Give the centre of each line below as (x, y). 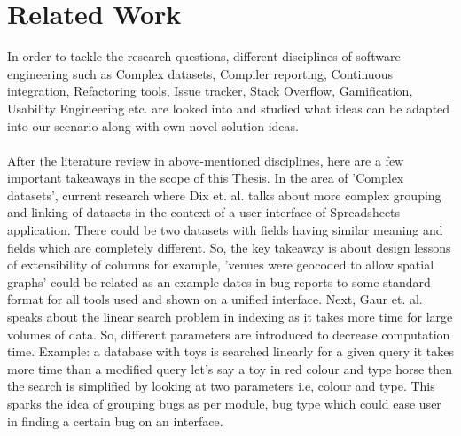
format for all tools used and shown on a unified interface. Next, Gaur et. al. (215, 299)
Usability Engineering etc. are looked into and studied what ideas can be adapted (229, 108)
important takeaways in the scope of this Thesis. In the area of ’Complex (206, 178)
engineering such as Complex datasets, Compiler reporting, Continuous (200, 73)
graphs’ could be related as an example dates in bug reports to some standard (219, 281)
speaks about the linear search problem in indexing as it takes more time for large (230, 317)
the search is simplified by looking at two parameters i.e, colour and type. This (221, 386)
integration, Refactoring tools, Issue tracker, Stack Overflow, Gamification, (210, 91)
